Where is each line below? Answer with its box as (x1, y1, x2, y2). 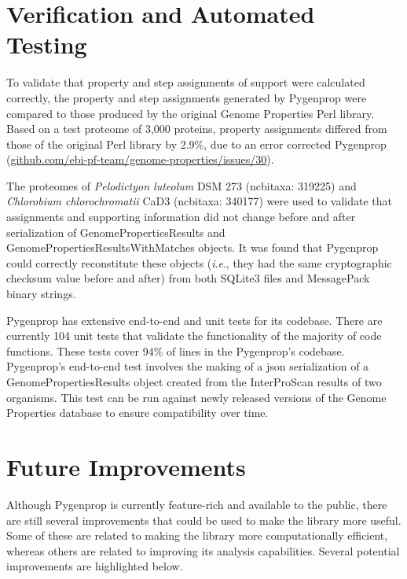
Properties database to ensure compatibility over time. (6, 404, 269, 421)
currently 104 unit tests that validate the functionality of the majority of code (6, 327, 382, 344)
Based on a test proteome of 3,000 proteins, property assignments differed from (6, 120, 387, 137)
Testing (6, 28, 87, 61)
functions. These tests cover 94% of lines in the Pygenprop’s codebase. (6, 342, 345, 359)
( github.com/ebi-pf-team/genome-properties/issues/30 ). (6, 151, 274, 168)
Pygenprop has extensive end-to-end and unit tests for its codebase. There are (6, 312, 383, 328)
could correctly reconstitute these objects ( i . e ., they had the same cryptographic (6, 254, 392, 271)
